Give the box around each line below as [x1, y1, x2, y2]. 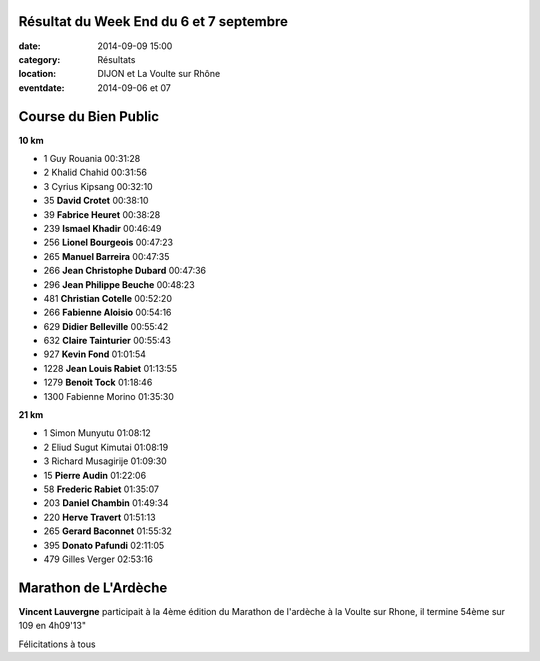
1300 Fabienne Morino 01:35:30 [43, 390, 174, 402]
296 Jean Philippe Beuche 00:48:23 [43, 278, 195, 290]
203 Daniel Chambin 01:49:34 [43, 497, 169, 509]
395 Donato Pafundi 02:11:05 [43, 539, 165, 551]
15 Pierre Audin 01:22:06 [43, 469, 147, 481]
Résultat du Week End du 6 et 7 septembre [18, 13, 289, 30]
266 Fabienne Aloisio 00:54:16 [43, 306, 172, 319]
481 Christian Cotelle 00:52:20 [43, 292, 172, 304]
